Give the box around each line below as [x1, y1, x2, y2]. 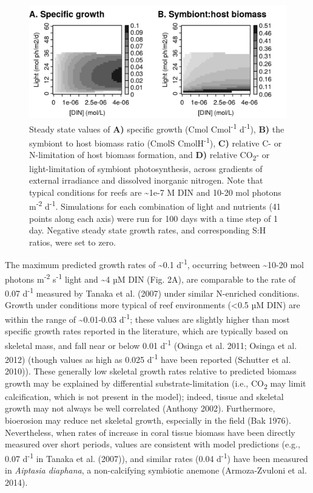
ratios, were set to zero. [29, 235, 116, 248]
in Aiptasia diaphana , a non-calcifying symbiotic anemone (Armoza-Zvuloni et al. [5, 463, 307, 476]
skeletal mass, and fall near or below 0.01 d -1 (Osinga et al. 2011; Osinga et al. [5, 337, 297, 351]
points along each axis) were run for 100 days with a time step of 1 [29, 212, 278, 224]
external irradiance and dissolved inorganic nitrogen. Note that [29, 174, 263, 187]
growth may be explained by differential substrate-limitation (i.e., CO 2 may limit [5, 376, 306, 391]
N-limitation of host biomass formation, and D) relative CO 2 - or [29, 148, 270, 163]
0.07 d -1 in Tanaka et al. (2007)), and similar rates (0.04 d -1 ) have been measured [5, 450, 308, 464]
